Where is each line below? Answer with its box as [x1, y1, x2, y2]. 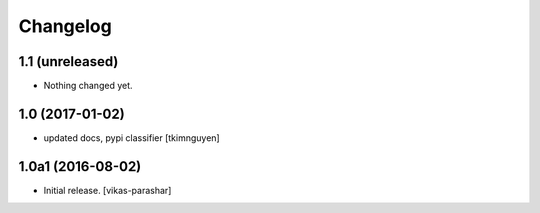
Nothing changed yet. [43, 80, 134, 92]
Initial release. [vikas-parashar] [43, 184, 172, 196]
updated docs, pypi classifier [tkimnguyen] [43, 131, 220, 144]
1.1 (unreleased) [18, 53, 119, 70]
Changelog [18, 15, 112, 37]
